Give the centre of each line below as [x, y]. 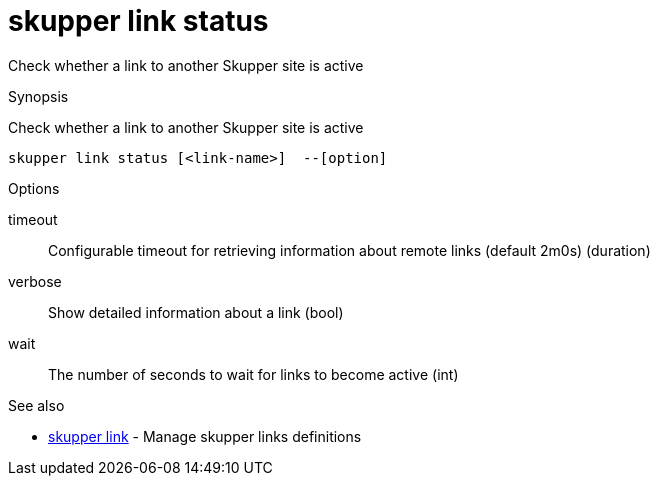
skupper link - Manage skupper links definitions [205, 436]
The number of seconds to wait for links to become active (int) [253, 374]
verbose [35, 281]
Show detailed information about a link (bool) [196, 312]
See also [36, 405]
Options [34, 188]
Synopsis [38, 96]
